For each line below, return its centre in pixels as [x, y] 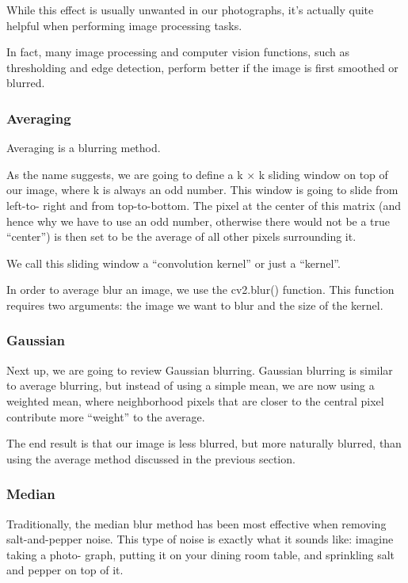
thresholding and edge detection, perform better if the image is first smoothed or [202, 67]
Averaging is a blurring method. [84, 148]
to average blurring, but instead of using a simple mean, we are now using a [191, 385]
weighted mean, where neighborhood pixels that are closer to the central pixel [195, 400]
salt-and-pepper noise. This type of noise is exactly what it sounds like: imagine [200, 539]
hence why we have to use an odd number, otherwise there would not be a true [198, 221]
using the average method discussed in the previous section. [151, 458]
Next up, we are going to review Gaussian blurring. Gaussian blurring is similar [200, 370]
